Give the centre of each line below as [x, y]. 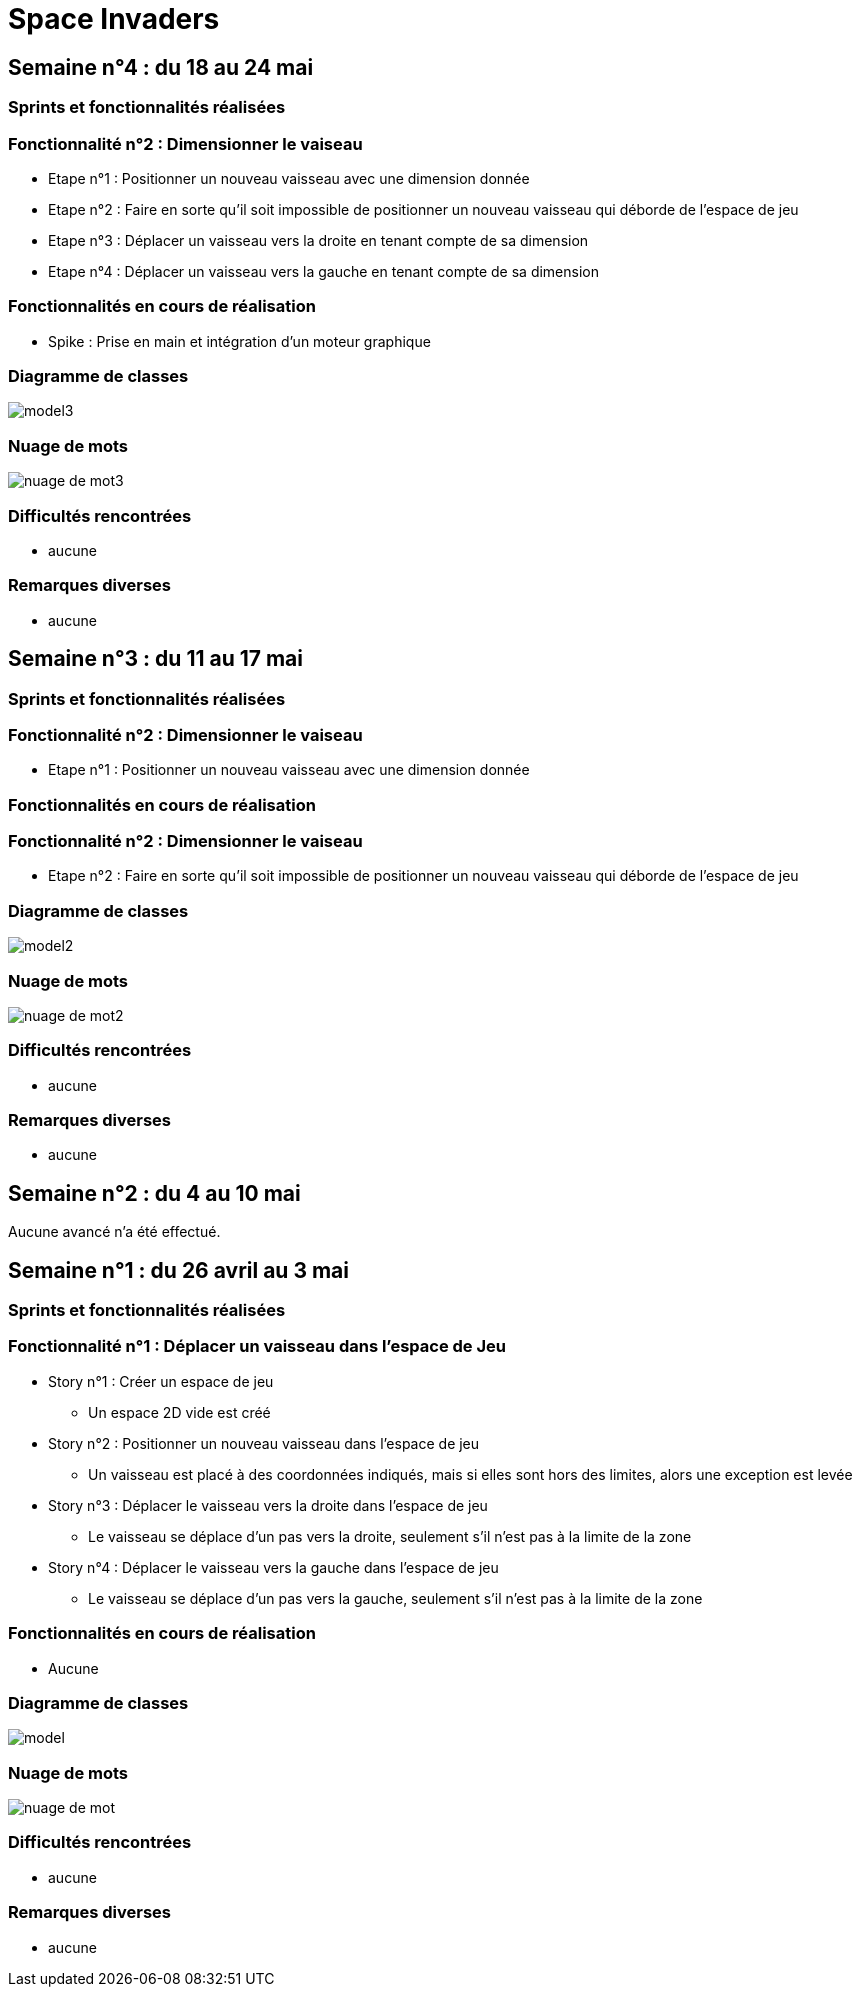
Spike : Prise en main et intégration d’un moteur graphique [239, 341]
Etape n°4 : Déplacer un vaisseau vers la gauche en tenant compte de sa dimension [323, 271]
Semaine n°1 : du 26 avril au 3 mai [178, 1270]
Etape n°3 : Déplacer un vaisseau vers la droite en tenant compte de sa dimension [318, 240]
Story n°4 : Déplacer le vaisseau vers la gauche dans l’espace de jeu [273, 1567]
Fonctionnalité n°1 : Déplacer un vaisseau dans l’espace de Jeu [257, 1346]
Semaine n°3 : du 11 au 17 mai [155, 659]
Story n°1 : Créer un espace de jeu [161, 1381]
